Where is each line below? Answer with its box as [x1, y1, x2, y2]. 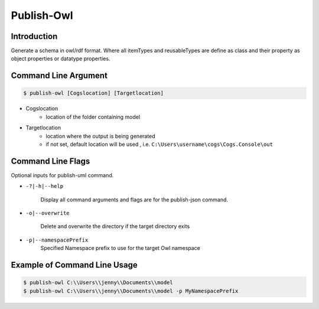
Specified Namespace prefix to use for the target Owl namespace [40, 245, 201, 252]
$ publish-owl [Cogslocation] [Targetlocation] [23, 90, 164, 97]
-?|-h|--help [25, 183, 64, 190]
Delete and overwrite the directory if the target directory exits [40, 223, 190, 230]
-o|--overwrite [25, 210, 70, 217]
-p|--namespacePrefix [25, 236, 89, 243]
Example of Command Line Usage [11, 260, 138, 270]
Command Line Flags [11, 156, 90, 166]
